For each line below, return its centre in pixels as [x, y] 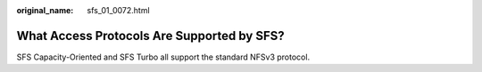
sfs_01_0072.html [119, 10]
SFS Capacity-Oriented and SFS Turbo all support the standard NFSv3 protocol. [163, 57]
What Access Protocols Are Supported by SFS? [150, 36]
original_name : [45, 10]
